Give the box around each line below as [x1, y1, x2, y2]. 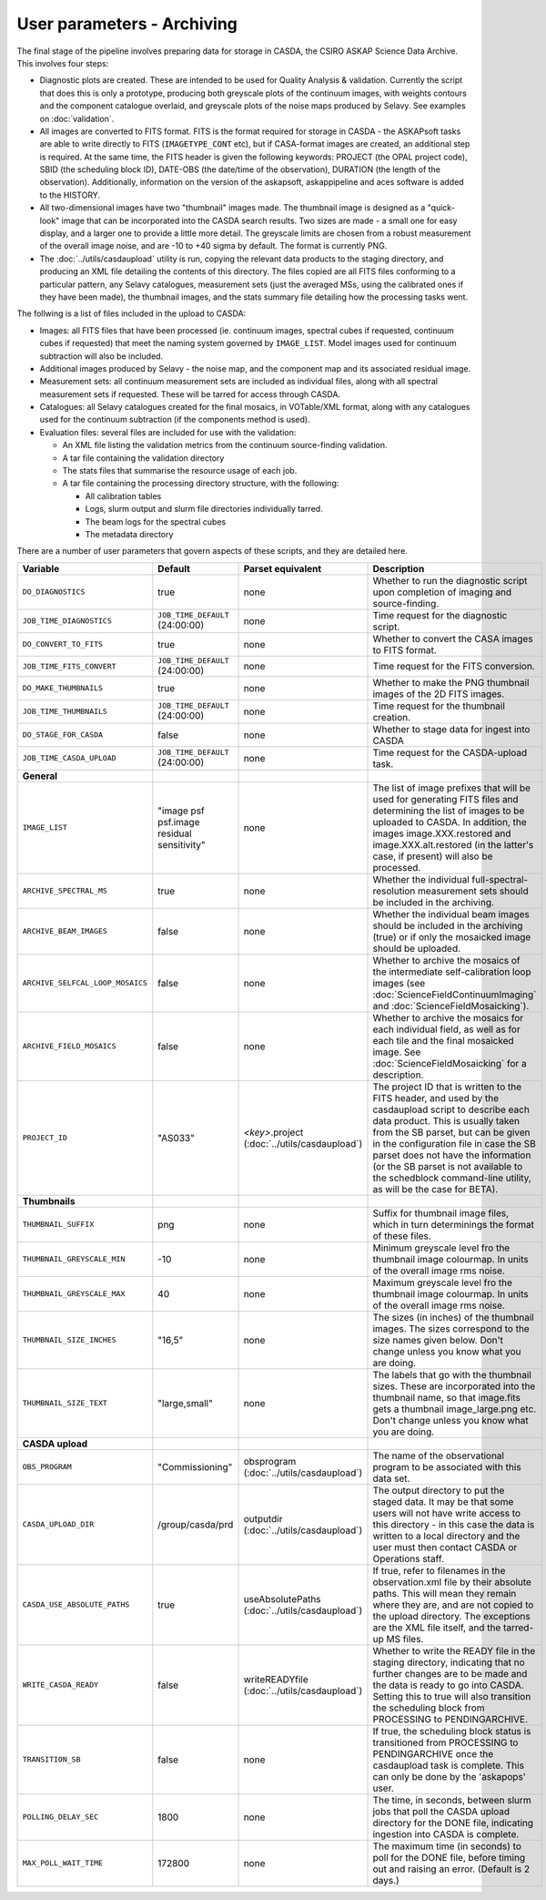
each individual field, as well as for [372, 1023, 521, 1036]
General [22, 770, 58, 782]
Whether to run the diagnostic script [372, 574, 528, 587]
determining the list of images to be [372, 804, 525, 817]
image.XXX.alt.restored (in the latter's [372, 838, 534, 851]
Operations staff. [372, 1552, 445, 1565]
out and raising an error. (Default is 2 [372, 1863, 531, 1875]
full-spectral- [471, 873, 529, 885]
